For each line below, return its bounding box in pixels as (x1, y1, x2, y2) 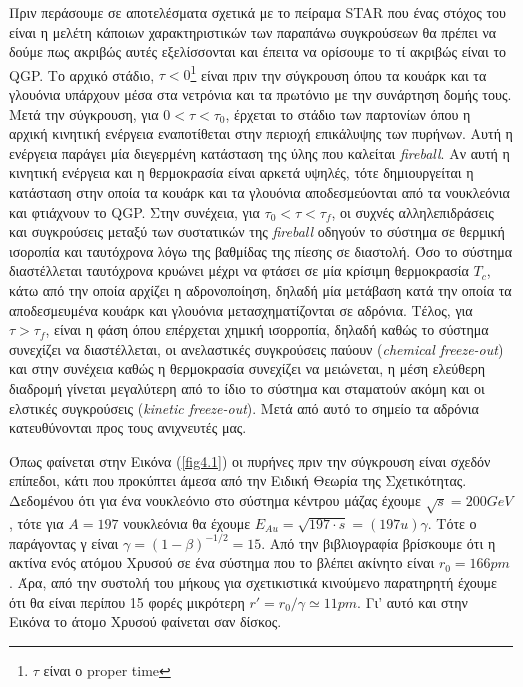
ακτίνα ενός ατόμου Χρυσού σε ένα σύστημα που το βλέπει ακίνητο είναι (9, 552, 435, 573)
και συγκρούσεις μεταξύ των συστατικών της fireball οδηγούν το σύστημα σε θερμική (9, 221, 505, 242)
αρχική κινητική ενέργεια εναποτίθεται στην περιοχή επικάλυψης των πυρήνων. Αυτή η (9, 123, 513, 144)
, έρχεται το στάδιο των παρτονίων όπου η (225, 103, 471, 124)
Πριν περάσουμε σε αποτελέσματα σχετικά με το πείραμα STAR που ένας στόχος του (9, 2, 506, 22)
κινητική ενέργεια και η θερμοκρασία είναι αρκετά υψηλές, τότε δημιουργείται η (9, 162, 474, 183)
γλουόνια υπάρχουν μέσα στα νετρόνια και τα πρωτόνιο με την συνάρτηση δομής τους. (9, 84, 512, 105)
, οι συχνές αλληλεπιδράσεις (331, 201, 494, 222)
